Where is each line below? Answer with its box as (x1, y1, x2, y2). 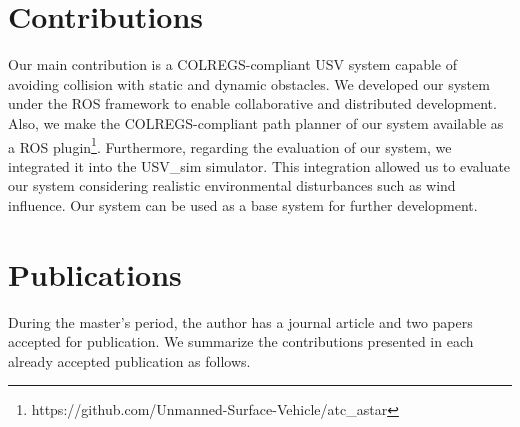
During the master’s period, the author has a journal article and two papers (8, 311, 473, 332)
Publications (8, 253, 182, 294)
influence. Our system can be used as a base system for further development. (8, 194, 478, 215)
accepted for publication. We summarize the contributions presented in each (8, 331, 474, 352)
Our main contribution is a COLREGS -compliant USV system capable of (8, 54, 458, 75)
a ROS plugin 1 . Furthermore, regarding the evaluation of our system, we (8, 133, 452, 157)
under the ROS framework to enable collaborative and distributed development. (8, 93, 497, 114)
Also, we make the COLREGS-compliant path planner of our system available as (8, 112, 504, 133)
